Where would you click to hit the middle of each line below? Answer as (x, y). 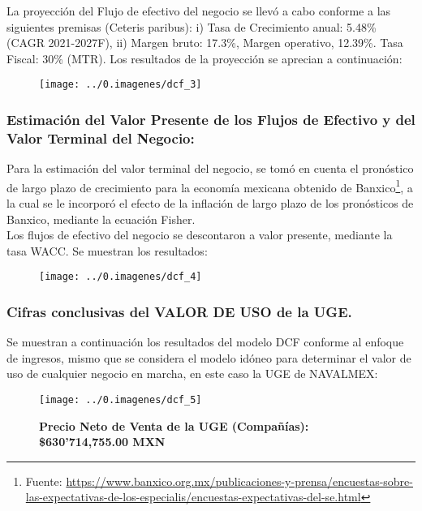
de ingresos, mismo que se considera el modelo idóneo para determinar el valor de (209, 357)
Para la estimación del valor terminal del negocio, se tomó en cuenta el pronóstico (210, 168)
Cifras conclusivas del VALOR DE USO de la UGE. (179, 311)
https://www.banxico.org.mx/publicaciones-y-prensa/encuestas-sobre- (239, 481)
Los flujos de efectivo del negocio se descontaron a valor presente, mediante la (200, 235)
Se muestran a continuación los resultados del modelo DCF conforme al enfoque (205, 342)
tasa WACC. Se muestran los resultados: (107, 250)
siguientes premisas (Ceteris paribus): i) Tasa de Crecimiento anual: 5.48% (192, 26)
